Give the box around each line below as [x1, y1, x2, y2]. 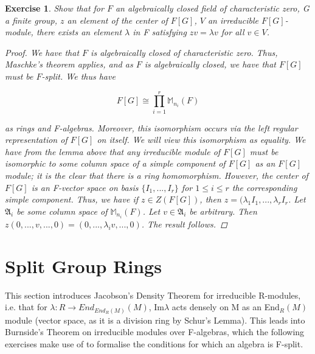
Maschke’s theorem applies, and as [5, 58, 133, 71]
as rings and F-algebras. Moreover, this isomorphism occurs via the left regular [5, 121, 298, 134]
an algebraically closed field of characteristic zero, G [115, 2, 310, 14]
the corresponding [232, 181, 297, 193]
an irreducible [207, 13, 258, 26]
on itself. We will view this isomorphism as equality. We [97, 133, 306, 146]
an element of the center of [67, 13, 168, 26]
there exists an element [36, 26, 122, 38]
